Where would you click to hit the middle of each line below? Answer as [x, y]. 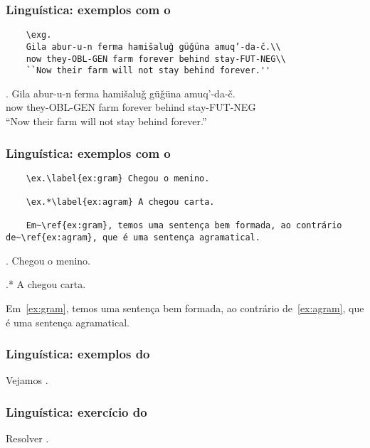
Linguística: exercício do [76, 411]
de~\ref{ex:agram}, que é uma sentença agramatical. [133, 238]
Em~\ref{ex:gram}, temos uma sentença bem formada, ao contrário [184, 226]
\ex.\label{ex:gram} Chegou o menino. [118, 178]
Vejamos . [27, 380]
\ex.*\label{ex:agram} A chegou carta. [120, 202]
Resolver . [27, 438]
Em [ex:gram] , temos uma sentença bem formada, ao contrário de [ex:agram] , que [185, 308]
